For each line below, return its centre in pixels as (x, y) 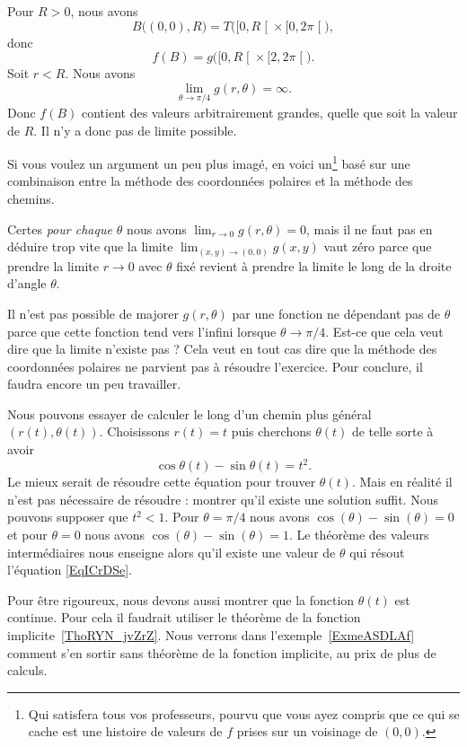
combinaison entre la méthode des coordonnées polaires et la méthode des (210, 181)
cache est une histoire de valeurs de (125, 731)
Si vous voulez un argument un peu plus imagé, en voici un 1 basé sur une (209, 162)
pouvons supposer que (68, 517)
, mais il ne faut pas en (370, 228)
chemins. (31, 199)
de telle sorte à (392, 431)
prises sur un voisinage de (307, 731)
